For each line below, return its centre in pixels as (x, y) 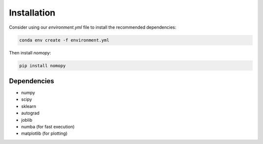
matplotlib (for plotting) (44, 133)
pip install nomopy (42, 65)
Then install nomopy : (30, 53)
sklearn (29, 106)
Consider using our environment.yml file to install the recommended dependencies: (93, 27)
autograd (30, 113)
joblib (27, 120)
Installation (32, 13)
